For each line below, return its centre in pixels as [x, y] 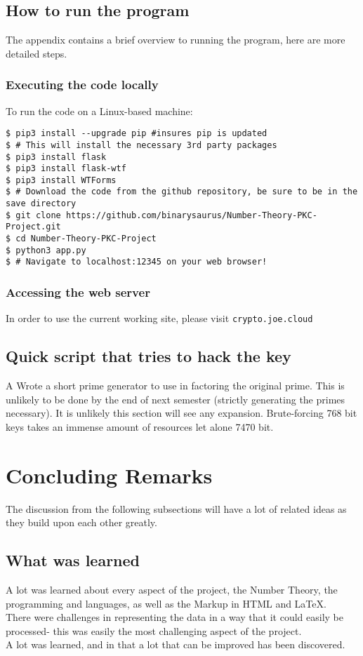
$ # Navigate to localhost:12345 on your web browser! [137, 262]
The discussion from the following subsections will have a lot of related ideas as [176, 508]
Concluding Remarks [109, 475]
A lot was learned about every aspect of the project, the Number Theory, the [172, 590]
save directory [41, 204]
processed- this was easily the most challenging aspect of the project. [154, 630]
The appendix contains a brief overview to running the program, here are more [176, 40]
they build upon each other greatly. [81, 522]
